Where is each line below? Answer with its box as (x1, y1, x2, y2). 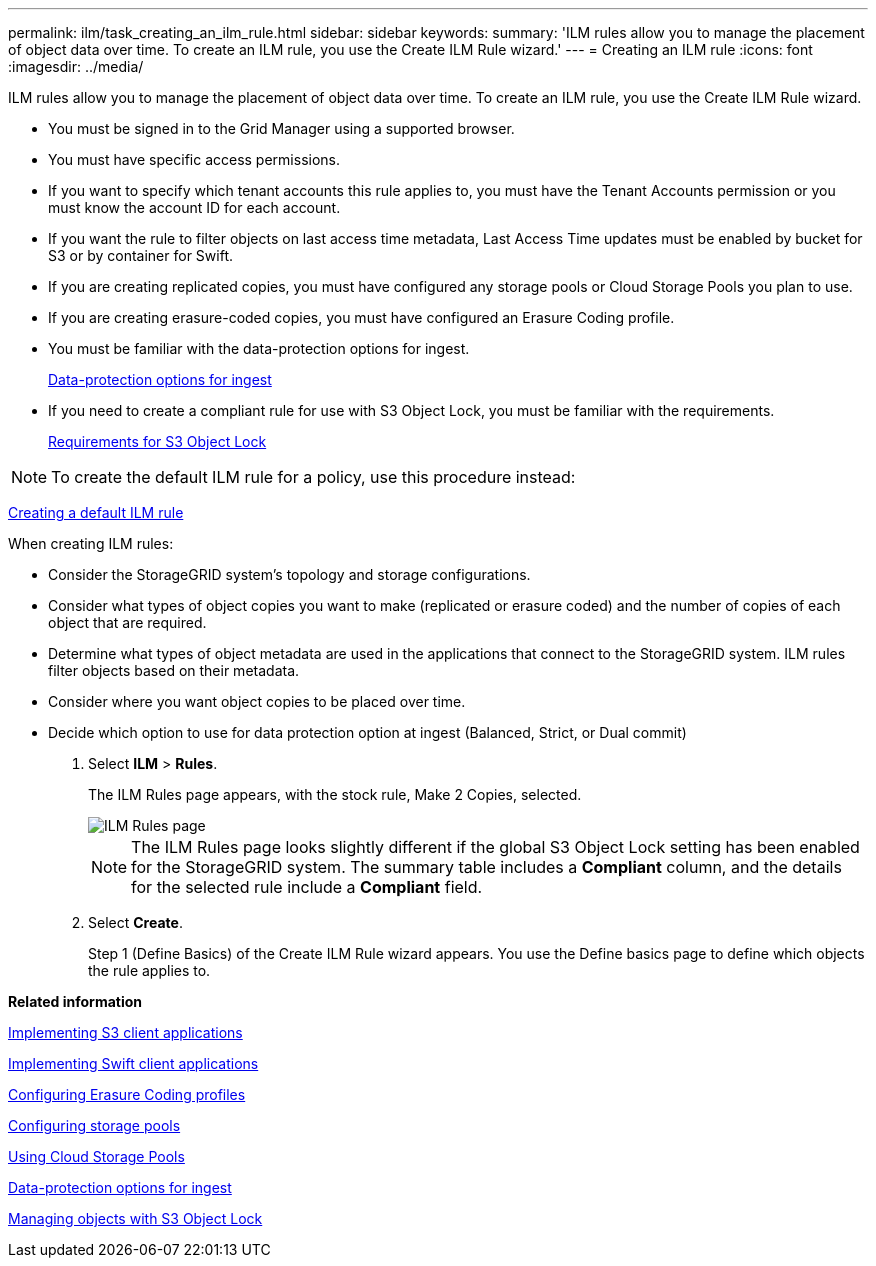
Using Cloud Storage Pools (8, 1148, 185, 1165)
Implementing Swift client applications (8, 1055, 259, 1072)
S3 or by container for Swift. (48, 247, 234, 264)
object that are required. (48, 614, 207, 631)
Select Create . (88, 914, 183, 931)
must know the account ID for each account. (48, 199, 341, 216)
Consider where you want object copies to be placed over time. (48, 693, 466, 710)
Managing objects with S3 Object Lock (8, 1210, 263, 1227)
